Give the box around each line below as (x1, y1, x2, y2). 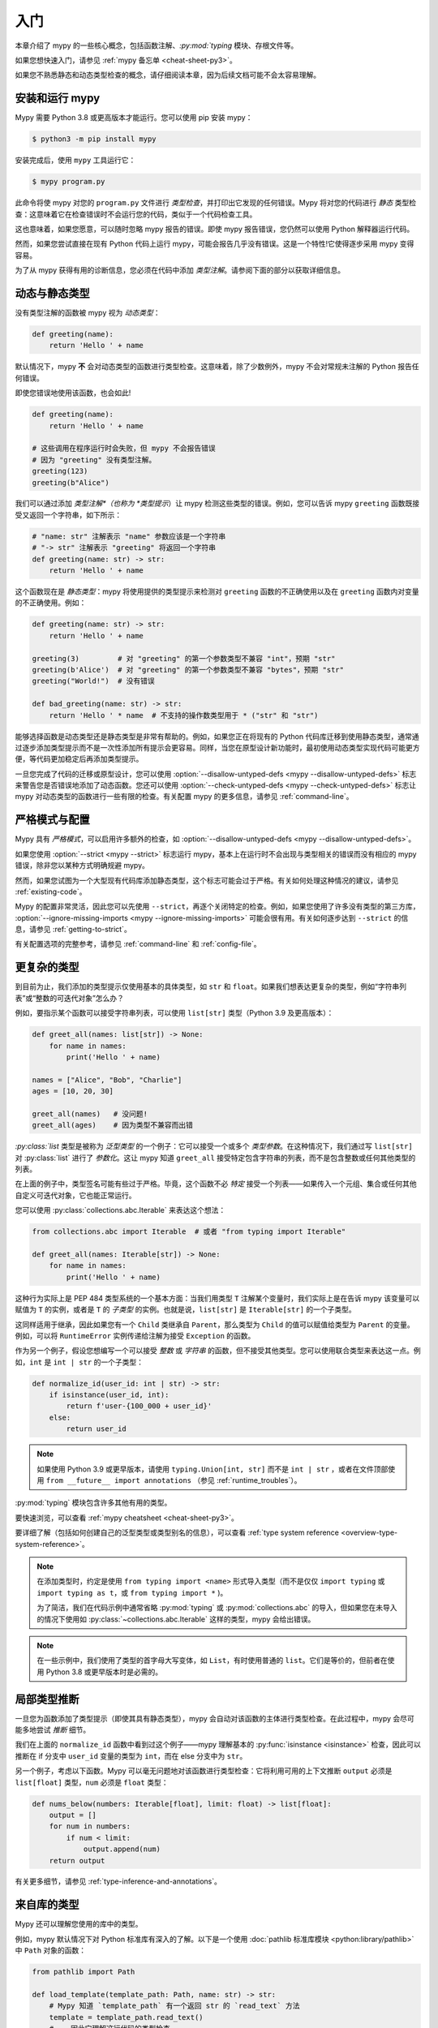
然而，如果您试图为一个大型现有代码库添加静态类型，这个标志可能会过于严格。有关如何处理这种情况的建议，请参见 (15, 875, 399, 885)
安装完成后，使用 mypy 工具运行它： (15, 155, 136, 165)
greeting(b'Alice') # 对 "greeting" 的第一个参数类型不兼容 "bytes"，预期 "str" (32, 665, 345, 674)
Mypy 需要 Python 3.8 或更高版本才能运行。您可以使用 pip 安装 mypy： (15, 113, 253, 122)
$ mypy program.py (32, 177, 105, 187)
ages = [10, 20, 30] (32, 1087, 114, 1096)
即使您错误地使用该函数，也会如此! (15, 388, 131, 397)
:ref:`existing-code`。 (15, 887, 87, 896)
